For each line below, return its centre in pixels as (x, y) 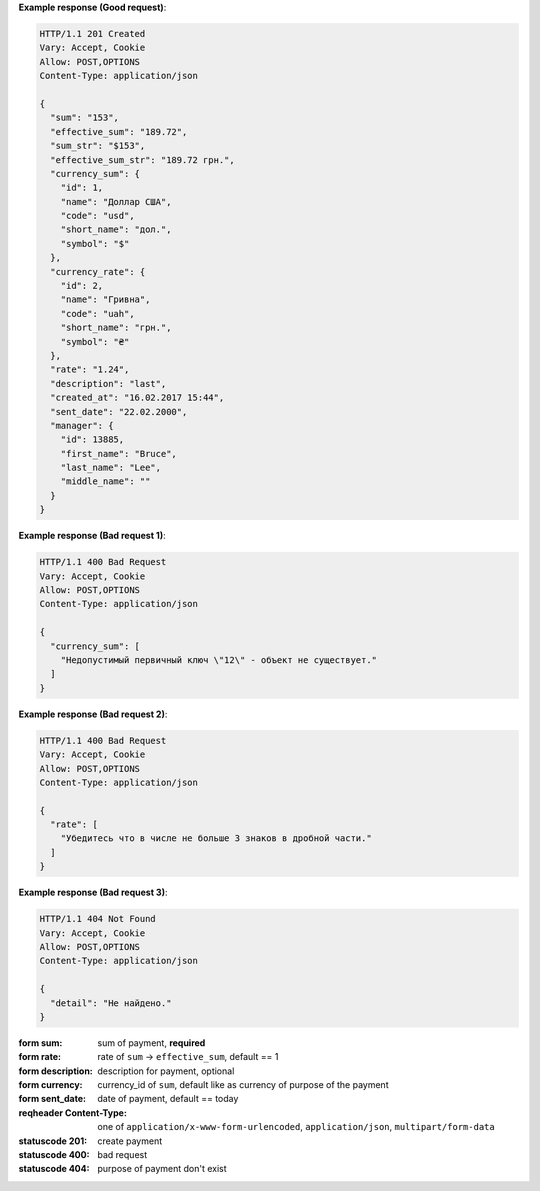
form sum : (40, 1042)
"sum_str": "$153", (98, 146)
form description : (56, 1071)
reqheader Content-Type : (72, 1112)
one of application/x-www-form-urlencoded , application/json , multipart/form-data (296, 1127)
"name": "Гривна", (105, 299)
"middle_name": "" (105, 481)
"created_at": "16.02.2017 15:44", (137, 398)
